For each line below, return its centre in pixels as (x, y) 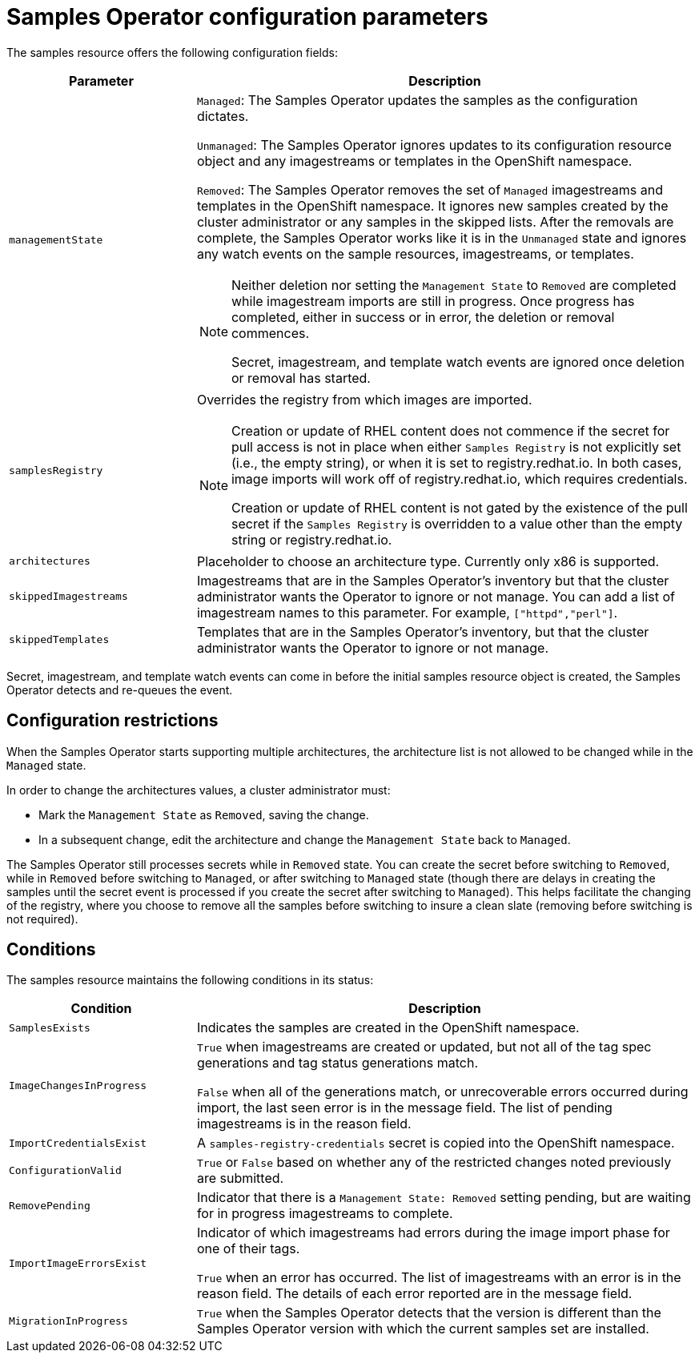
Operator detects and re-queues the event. (120, 690)
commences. (270, 333)
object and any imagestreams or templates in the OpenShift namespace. (414, 161)
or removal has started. (301, 378)
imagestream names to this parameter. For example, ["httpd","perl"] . (407, 612)
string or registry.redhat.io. (311, 539)
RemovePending (50, 1205)
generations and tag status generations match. (337, 1063)
